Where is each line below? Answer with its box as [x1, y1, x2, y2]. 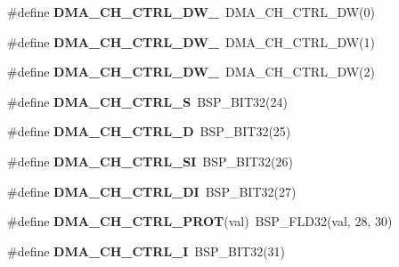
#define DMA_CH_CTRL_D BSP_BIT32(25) [7, 122, 291, 141]
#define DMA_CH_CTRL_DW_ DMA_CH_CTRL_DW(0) [7, 3, 375, 20]
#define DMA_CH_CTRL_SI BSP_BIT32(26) [7, 151, 293, 170]
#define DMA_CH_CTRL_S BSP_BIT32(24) [7, 92, 288, 110]
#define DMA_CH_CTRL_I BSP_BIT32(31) [7, 241, 286, 260]
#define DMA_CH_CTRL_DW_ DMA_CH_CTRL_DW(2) [7, 62, 375, 81]
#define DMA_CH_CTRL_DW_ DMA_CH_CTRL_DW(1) [7, 32, 375, 51]
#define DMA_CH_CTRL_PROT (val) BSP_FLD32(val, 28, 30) [7, 212, 393, 231]
